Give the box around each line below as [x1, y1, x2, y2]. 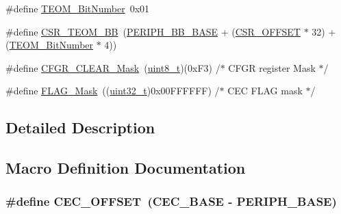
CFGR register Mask [228, 60, 316, 75]
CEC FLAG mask [227, 83, 303, 98]
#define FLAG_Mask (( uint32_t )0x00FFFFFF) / [5, 83, 220, 98]
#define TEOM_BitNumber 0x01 [5, 1, 150, 15]
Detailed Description [5, 117, 155, 138]
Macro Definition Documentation [5, 157, 246, 178]
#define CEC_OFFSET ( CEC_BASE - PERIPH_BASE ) [5, 193, 337, 210]
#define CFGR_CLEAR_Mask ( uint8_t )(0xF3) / [5, 60, 220, 75]
